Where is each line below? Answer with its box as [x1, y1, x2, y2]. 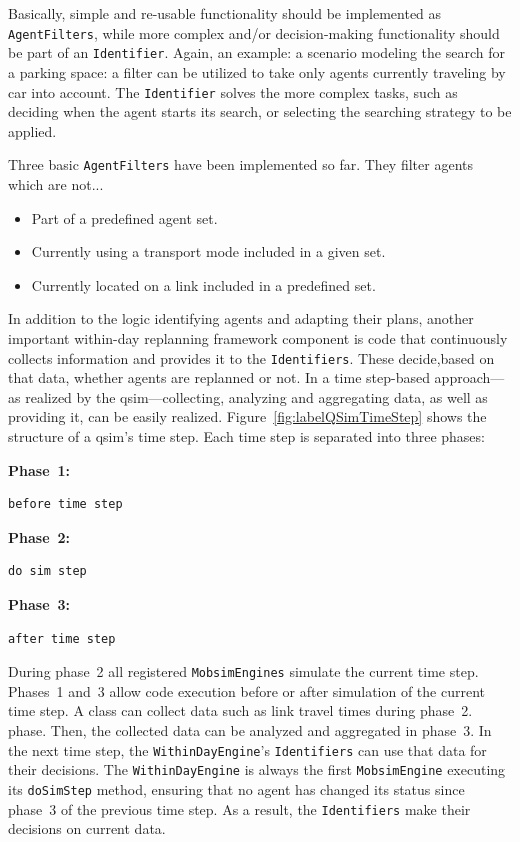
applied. [8, 120, 57, 141]
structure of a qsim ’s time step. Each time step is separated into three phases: [8, 426, 485, 446]
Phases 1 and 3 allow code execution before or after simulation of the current [8, 680, 486, 701]
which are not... [8, 174, 104, 194]
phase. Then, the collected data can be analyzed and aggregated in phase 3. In [8, 720, 492, 740]
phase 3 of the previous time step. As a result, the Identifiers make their [8, 798, 471, 819]
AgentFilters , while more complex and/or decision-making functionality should [8, 22, 500, 43]
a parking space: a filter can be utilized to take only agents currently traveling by [8, 61, 506, 82]
